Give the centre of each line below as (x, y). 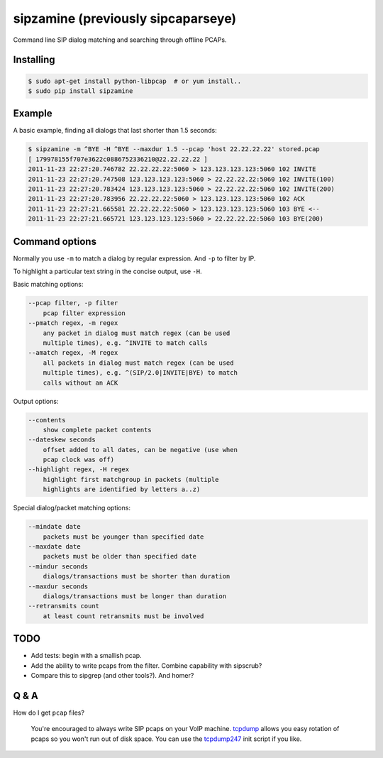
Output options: (36, 401)
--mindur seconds (58, 566)
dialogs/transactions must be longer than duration (135, 596)
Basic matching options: (48, 285)
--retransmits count (63, 606)
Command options (55, 241)
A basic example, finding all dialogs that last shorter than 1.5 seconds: (115, 131)
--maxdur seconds (58, 586)
